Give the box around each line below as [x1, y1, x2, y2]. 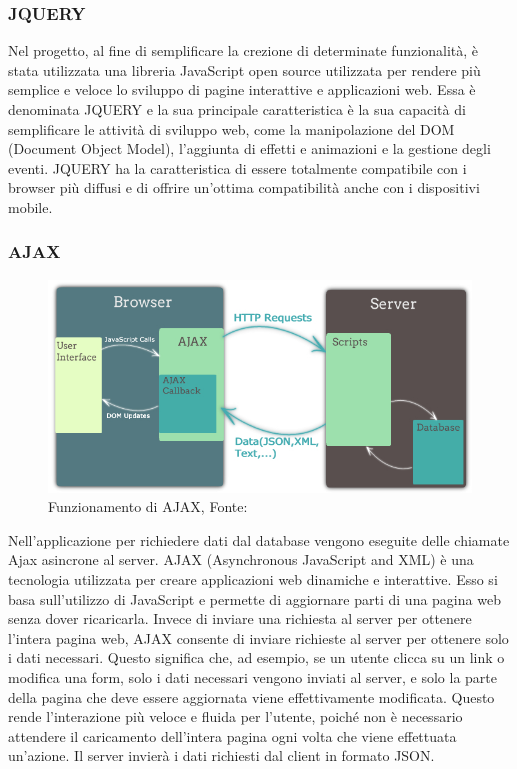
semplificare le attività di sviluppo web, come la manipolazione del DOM [8, 118, 455, 139]
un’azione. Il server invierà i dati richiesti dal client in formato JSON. [8, 745, 435, 766]
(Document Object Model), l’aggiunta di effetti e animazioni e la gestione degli [8, 138, 491, 159]
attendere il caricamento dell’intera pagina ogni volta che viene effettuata [8, 725, 457, 746]
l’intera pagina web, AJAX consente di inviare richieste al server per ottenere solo [8, 627, 509, 648]
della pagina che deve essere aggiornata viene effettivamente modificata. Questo [8, 686, 495, 707]
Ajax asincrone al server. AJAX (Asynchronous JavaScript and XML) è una [8, 549, 474, 570]
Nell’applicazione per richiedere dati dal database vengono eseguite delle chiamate [8, 529, 510, 550]
